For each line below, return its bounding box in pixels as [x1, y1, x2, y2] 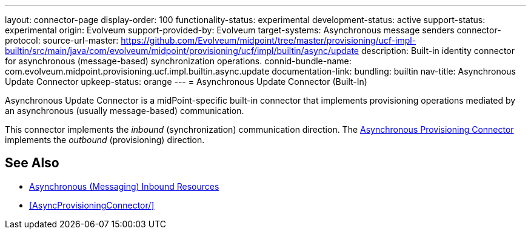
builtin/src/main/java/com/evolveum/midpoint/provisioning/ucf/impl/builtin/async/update [5, 45, 359, 56]
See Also [5, 155, 59, 171]
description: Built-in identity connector [361, 45, 515, 56]
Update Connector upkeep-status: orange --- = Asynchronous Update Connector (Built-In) [5, 76, 367, 87]
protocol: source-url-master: [5, 35, 119, 45]
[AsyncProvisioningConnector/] [29, 199, 155, 210]
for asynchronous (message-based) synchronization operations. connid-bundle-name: [5, 56, 352, 66]
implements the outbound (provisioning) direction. [5, 135, 205, 145]
